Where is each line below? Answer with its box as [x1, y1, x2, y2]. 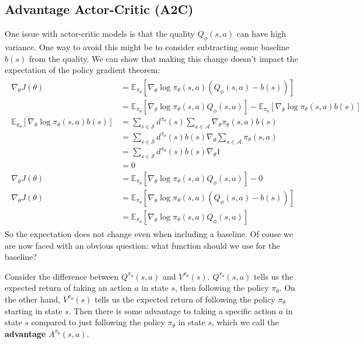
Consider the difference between [5, 270, 119, 282]
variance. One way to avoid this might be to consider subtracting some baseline [5, 41, 290, 53]
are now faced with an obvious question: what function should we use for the [5, 239, 280, 251]
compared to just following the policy [31, 316, 165, 328]
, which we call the [211, 316, 279, 328]
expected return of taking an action [5, 282, 132, 294]
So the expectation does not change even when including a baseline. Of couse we [5, 227, 293, 239]
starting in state [5, 304, 63, 317]
